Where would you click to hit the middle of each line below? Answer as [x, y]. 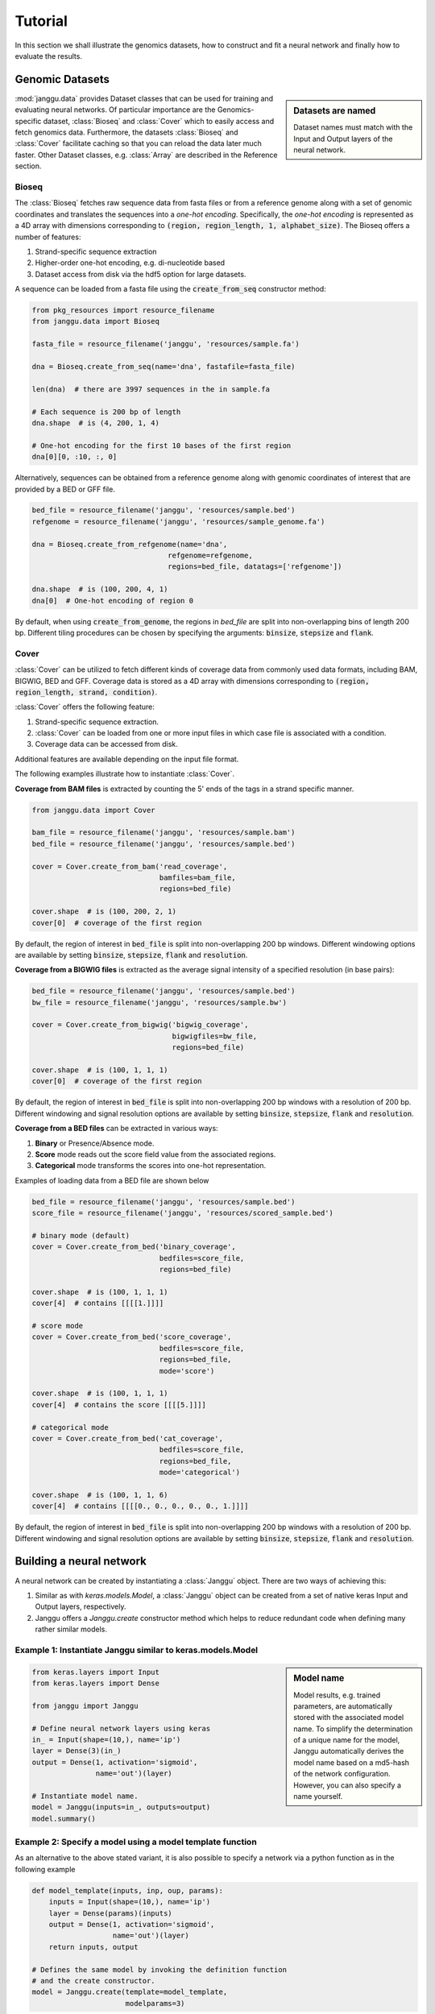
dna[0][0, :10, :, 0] [75, 457]
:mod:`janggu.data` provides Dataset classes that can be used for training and [144, 98]
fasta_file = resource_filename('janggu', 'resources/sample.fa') [166, 344]
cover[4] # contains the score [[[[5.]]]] [119, 1405]
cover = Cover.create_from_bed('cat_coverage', [127, 1438]
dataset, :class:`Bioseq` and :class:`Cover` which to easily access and [159, 121]
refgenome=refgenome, [210, 555]
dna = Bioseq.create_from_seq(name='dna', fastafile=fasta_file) [164, 367]
